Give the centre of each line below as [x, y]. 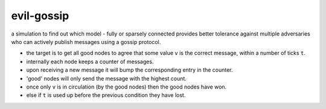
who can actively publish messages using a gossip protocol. [86, 42]
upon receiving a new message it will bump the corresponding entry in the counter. [129, 70]
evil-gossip [40, 16]
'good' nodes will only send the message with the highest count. [107, 78]
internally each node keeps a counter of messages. [90, 61]
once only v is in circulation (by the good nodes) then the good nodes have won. [126, 87]
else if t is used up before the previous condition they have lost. [106, 95]
